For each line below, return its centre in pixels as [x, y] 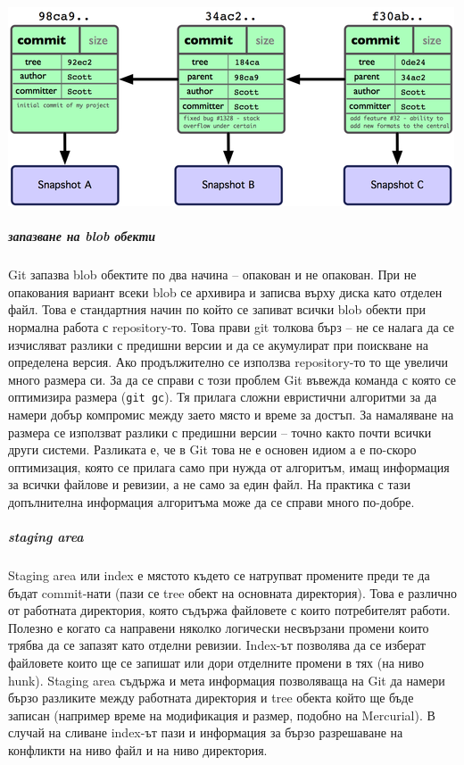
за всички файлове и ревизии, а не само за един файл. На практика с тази [210, 484]
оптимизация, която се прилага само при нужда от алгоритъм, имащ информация [229, 466]
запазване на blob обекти [82, 236]
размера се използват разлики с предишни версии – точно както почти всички [220, 432]
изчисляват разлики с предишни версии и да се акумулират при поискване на [218, 344]
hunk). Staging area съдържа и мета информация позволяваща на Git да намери [227, 680]
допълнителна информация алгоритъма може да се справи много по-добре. [211, 501]
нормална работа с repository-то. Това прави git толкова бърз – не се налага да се [232, 326]
